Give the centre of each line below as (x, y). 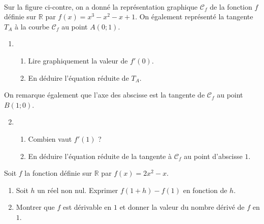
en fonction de (205, 190)
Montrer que (35, 207)
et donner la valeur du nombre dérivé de (182, 207)
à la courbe (32, 26)
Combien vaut (50, 138)
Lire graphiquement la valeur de (78, 60)
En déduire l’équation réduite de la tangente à (100, 156)
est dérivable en (87, 207)
